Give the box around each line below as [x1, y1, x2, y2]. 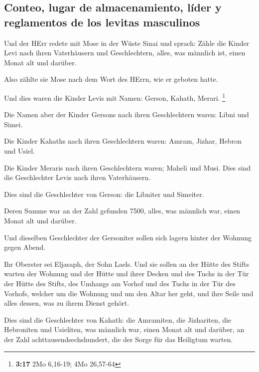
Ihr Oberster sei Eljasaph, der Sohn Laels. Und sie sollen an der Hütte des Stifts [4, 258, 249, 269]
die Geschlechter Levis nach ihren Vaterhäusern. [4, 172, 151, 183]
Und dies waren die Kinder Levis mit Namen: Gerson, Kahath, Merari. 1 [4, 91, 226, 103]
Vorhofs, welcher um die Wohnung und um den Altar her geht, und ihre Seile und [4, 288, 254, 298]
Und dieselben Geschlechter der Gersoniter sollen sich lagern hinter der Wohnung [4, 232, 252, 242]
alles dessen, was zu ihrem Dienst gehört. [4, 298, 129, 308]
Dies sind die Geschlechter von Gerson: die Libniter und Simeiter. [4, 188, 204, 199]
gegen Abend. [4, 242, 46, 252]
